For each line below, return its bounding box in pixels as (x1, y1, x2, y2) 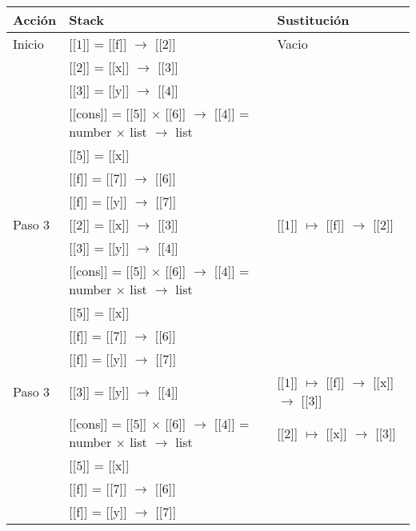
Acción (13, 10, 57, 29)
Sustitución (277, 10, 350, 29)
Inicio (13, 34, 44, 53)
